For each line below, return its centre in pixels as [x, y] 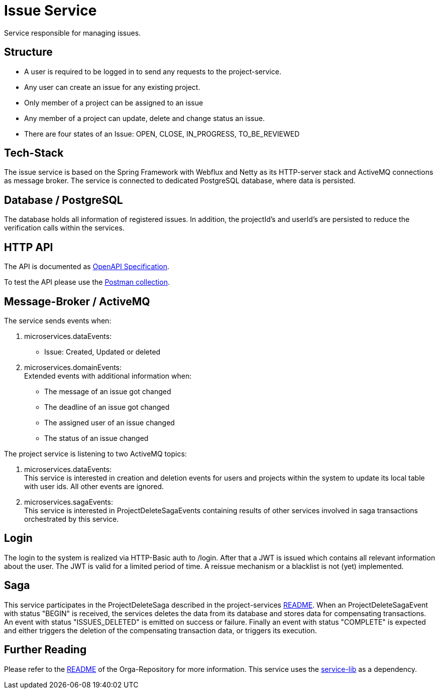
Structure [28, 52]
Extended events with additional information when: [108, 376]
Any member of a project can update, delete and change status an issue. [144, 118]
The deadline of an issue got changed [107, 407]
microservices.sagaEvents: [69, 502]
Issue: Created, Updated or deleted [102, 352]
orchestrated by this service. [72, 519]
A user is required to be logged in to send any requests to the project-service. [153, 71]
